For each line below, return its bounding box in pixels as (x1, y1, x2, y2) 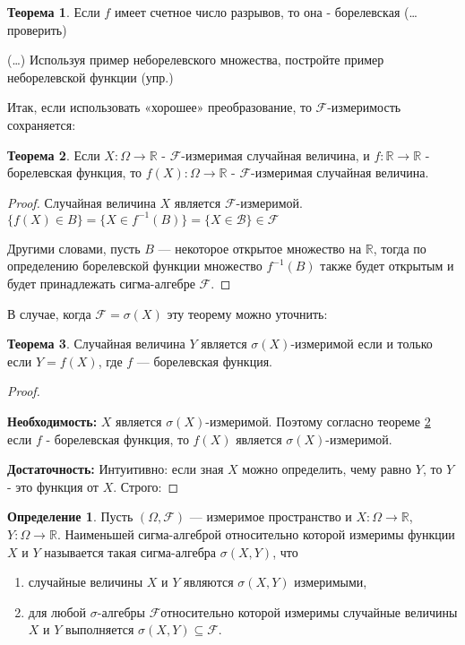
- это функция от (7, 477, 99, 495)
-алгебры (97, 602, 146, 621)
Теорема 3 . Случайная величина (7, 334, 185, 353)
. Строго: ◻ (113, 477, 179, 495)
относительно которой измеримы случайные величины (160, 602, 458, 621)
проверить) (7, 20, 67, 39)
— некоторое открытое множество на (158, 238, 362, 257)
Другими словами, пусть (7, 238, 141, 257)
